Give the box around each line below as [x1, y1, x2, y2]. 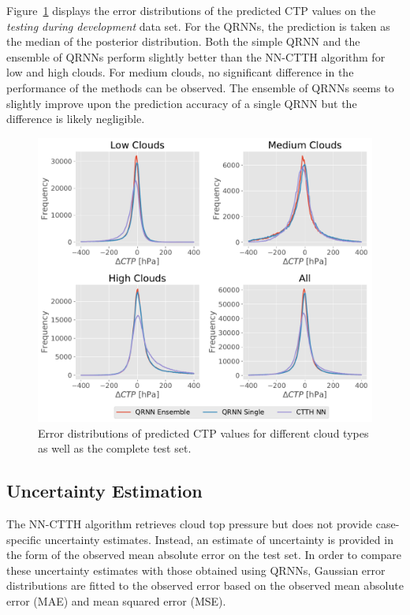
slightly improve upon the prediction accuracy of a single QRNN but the [6, 95, 357, 111]
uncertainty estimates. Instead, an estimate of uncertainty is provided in [44, 531, 393, 547]
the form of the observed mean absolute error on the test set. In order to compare [6, 546, 402, 563]
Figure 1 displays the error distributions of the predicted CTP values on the [6, 2, 376, 18]
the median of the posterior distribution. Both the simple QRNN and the [6, 33, 360, 50]
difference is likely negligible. [6, 110, 145, 127]
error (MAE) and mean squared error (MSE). [6, 592, 226, 609]
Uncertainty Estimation [6, 479, 203, 503]
